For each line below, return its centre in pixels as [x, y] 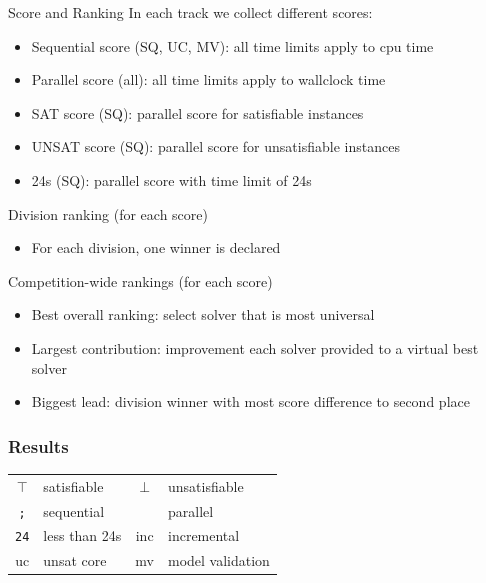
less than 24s [82, 535]
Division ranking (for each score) [108, 213]
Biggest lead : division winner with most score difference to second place [250, 401]
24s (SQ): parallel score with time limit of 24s [171, 179]
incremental [204, 535]
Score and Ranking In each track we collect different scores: [190, 12]
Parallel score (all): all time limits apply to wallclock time [208, 79]
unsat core [75, 560]
